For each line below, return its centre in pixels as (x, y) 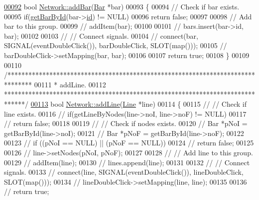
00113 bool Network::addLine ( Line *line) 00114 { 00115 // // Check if (139, 103)
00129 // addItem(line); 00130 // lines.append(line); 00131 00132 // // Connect (127, 162)
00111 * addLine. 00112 (70, 84)
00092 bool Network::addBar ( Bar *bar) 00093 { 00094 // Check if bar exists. (122, 6)
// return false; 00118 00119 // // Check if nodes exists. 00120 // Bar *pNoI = (126, 123)
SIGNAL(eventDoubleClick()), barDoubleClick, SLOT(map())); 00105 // (116, 45)
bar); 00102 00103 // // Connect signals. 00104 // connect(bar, (101, 35)
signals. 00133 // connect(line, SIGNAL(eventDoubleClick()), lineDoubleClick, (124, 172)
